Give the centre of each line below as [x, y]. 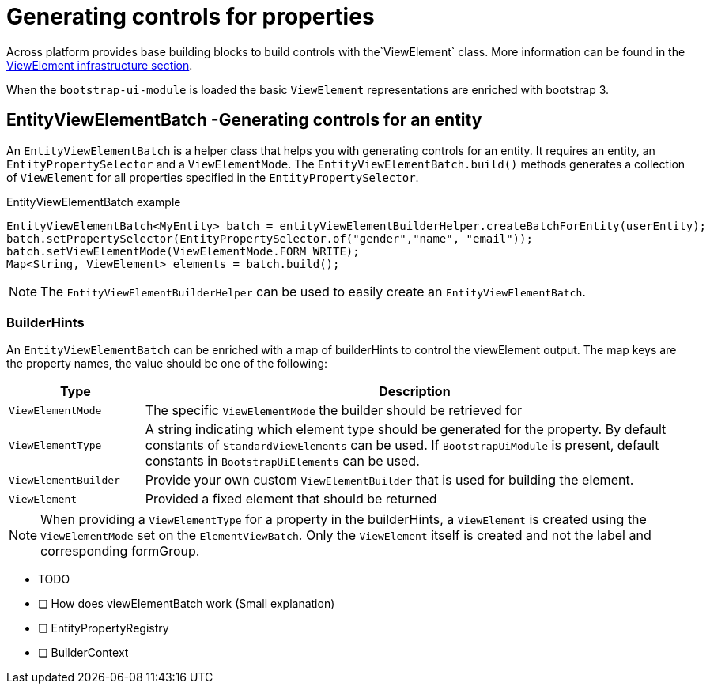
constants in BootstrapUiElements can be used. [282, 461]
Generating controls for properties [191, 17]
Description [415, 392]
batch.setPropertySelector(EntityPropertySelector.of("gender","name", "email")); [270, 238]
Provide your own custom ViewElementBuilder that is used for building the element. [389, 480]
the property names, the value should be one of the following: [167, 364]
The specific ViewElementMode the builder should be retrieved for [334, 411]
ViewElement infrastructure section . [100, 65]
